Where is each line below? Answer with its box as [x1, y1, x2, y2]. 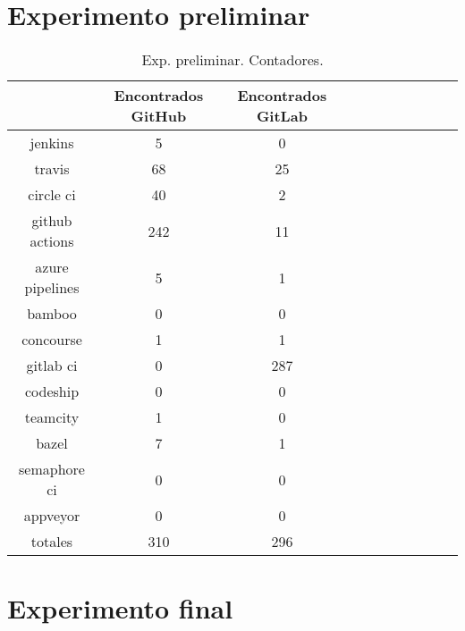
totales [30, 531, 73, 552]
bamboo [27, 303, 77, 324]
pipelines [24, 277, 80, 299]
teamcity [24, 407, 80, 428]
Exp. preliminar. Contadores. [141, 49, 324, 71]
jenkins [30, 132, 74, 154]
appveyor [23, 505, 80, 526]
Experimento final [7, 590, 233, 627]
